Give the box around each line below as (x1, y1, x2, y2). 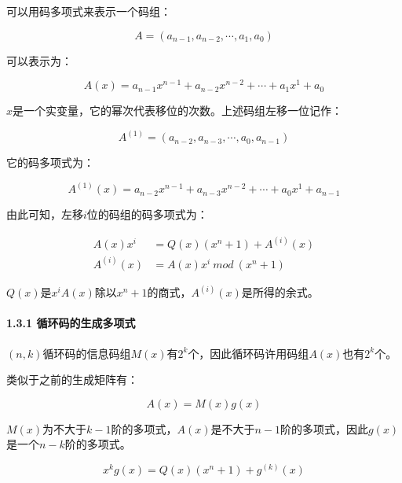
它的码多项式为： (6, 154, 94, 171)
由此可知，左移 (6, 206, 83, 223)
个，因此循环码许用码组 (188, 345, 309, 361)
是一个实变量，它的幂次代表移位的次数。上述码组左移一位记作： (13, 102, 343, 119)
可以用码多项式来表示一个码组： (6, 3, 171, 19)
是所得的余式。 (241, 284, 319, 300)
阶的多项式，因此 (280, 420, 369, 437)
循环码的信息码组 (42, 345, 131, 361)
